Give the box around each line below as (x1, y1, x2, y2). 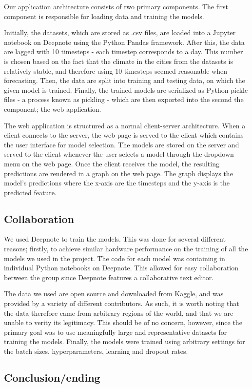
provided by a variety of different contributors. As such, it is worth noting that (4, 298, 239, 308)
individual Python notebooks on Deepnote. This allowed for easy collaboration (4, 263, 239, 273)
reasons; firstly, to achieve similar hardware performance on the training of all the (4, 244, 248, 254)
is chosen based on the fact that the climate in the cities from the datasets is (4, 56, 233, 66)
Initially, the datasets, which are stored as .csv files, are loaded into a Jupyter (4, 27, 236, 38)
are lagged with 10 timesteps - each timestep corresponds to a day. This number (4, 46, 243, 57)
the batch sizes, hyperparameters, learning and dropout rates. (4, 346, 188, 356)
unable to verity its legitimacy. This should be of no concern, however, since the (4, 317, 242, 327)
